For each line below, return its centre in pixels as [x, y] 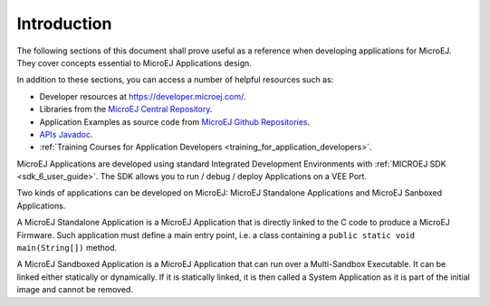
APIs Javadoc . [67, 134]
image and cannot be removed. [75, 290]
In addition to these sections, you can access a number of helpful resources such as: [175, 80]
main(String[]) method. [67, 248]
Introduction [64, 24]
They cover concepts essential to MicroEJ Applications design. [134, 62]
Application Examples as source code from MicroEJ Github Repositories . [175, 121]
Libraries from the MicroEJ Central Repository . [126, 110]
